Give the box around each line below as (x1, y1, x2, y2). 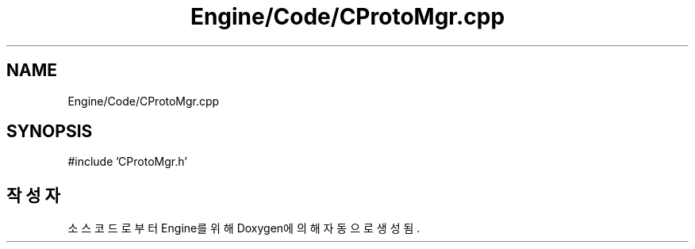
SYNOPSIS (6, 121, 93, 142)
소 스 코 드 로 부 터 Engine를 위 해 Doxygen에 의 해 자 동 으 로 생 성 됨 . (67, 221, 420, 236)
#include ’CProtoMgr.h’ (67, 155, 187, 169)
